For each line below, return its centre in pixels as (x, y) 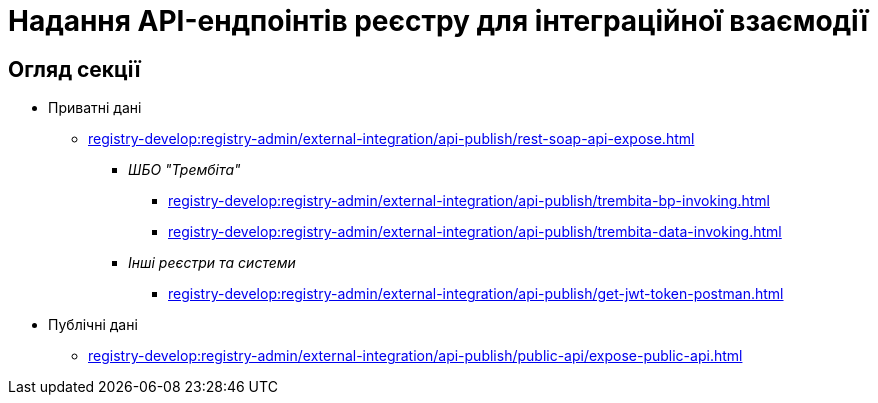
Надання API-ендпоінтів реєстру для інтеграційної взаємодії (438, 21)
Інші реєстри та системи (212, 263)
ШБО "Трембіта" (184, 170)
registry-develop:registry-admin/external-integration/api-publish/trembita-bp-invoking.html (469, 201)
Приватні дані (95, 108)
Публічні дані (93, 325)
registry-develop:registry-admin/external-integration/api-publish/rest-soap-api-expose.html (391, 139)
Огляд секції (74, 69)
